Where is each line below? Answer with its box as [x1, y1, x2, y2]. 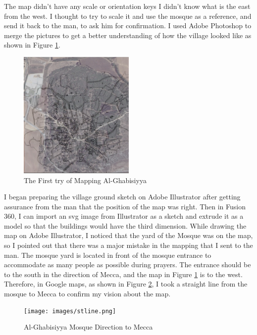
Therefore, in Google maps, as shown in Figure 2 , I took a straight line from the [4, 279, 248, 289]
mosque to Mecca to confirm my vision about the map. [4, 288, 171, 299]
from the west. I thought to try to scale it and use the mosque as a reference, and [4, 10, 252, 21]
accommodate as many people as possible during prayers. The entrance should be [4, 259, 251, 270]
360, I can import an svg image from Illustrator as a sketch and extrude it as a [4, 211, 244, 221]
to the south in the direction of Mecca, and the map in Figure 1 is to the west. [4, 269, 243, 279]
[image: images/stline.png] [24, 307, 116, 315]
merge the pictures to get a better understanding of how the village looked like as [4, 30, 252, 40]
